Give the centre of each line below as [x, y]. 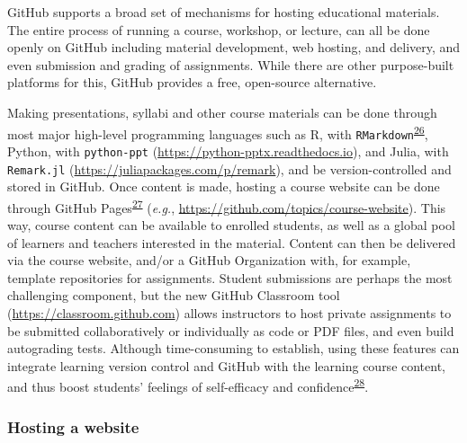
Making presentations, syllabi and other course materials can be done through [222, 112]
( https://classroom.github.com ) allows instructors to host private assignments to [229, 313]
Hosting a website [73, 426]
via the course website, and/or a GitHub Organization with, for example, [209, 260]
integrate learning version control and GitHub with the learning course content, [227, 365]
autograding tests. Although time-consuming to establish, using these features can [233, 348]
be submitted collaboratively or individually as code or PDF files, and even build [231, 330]
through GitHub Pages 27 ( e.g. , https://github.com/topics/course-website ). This [227, 206]
